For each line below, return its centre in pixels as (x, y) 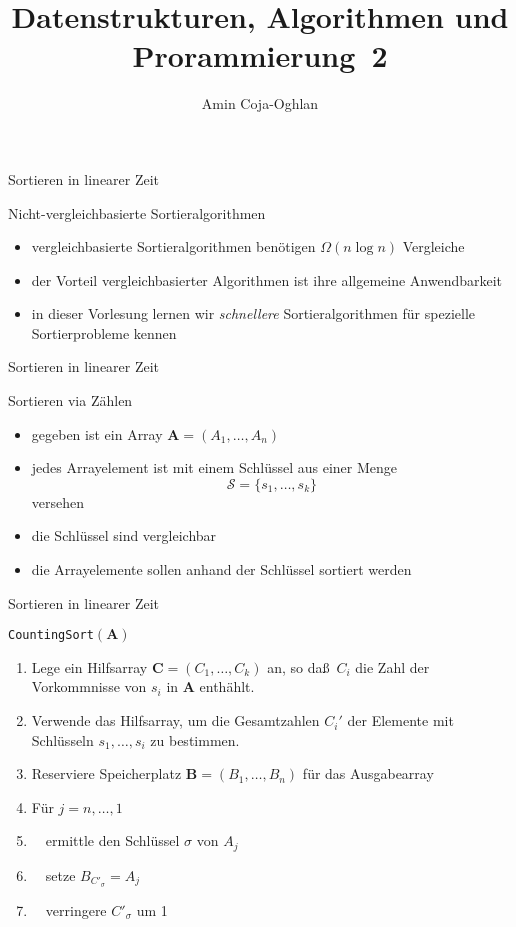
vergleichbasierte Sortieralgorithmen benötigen (173, 246)
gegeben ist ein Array (97, 433)
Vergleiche (433, 246)
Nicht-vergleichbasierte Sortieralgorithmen (137, 212)
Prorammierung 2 (260, 55)
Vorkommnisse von (89, 686)
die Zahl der (392, 666)
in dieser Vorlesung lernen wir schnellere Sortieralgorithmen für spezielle (253, 313)
